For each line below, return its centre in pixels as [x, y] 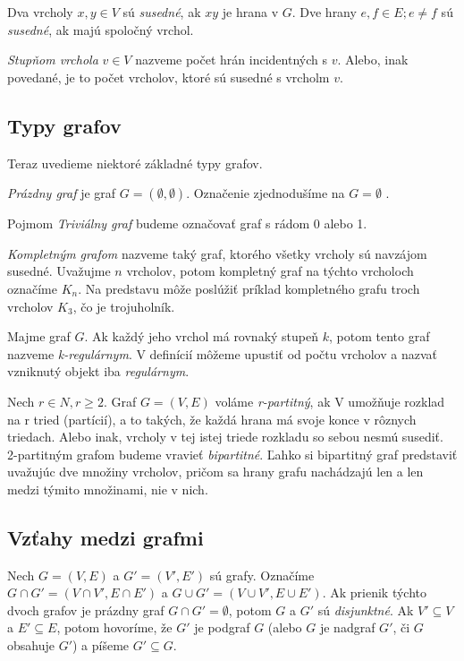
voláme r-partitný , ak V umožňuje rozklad [330, 401]
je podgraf [222, 627]
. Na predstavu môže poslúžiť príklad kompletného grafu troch [249, 288]
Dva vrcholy [40, 12]
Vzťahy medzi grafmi [105, 537]
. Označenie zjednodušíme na [266, 193]
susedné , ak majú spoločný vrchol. [101, 29]
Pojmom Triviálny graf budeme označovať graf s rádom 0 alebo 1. [187, 223]
